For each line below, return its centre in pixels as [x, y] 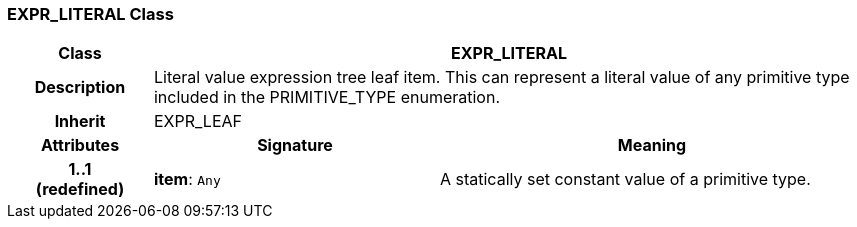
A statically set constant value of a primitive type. [625, 179]
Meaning [652, 145]
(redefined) [80, 189]
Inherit [80, 121]
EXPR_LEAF [198, 121]
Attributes [80, 145]
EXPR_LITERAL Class [90, 14]
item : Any [187, 179]
